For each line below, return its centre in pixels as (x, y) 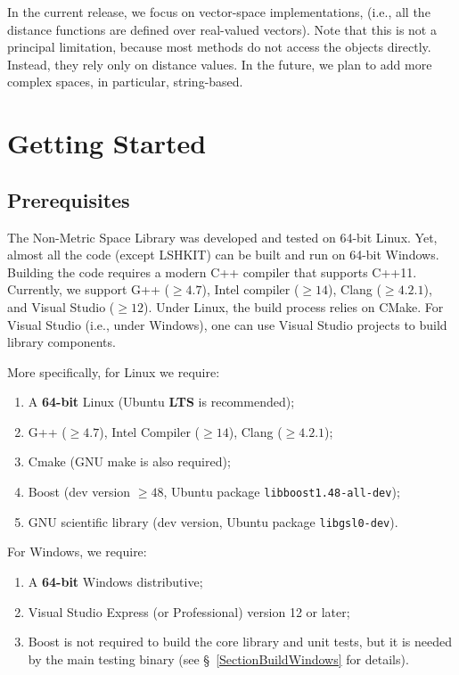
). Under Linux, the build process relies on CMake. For (293, 306)
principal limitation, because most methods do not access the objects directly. (219, 47)
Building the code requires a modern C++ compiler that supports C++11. (212, 272)
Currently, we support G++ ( (88, 289)
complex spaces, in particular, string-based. (125, 82)
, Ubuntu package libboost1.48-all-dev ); (282, 492)
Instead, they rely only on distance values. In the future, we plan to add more (220, 64)
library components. (61, 342)
